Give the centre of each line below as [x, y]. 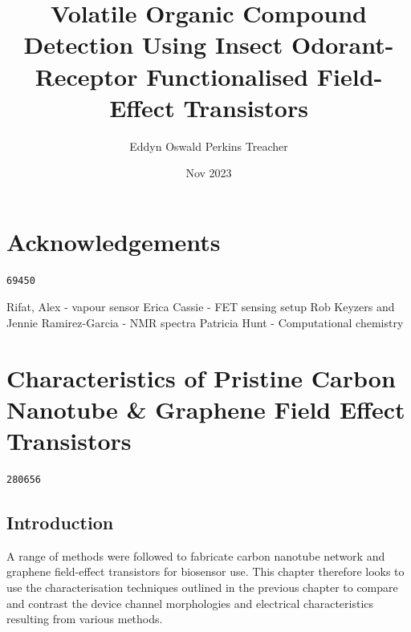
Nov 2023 [209, 173]
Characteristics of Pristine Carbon [201, 377]
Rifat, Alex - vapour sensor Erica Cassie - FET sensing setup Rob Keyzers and [201, 307]
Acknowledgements [114, 241]
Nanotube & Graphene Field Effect [206, 409]
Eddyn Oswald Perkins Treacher [209, 146]
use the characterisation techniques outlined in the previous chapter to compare [202, 587]
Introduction [60, 523]
